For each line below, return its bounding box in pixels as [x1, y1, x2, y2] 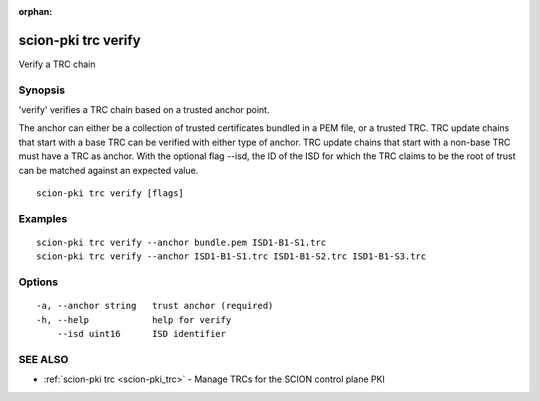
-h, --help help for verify [36, 314, 232, 325]
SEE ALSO [18, 352, 69, 366]
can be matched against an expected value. [18, 164, 199, 176]
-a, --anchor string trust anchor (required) [36, 300, 274, 312]
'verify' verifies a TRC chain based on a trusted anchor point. [18, 104, 270, 116]
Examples [18, 211, 68, 225]
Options [18, 275, 59, 289]
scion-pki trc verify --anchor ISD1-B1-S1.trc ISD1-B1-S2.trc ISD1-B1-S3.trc [36, 251, 427, 262]
